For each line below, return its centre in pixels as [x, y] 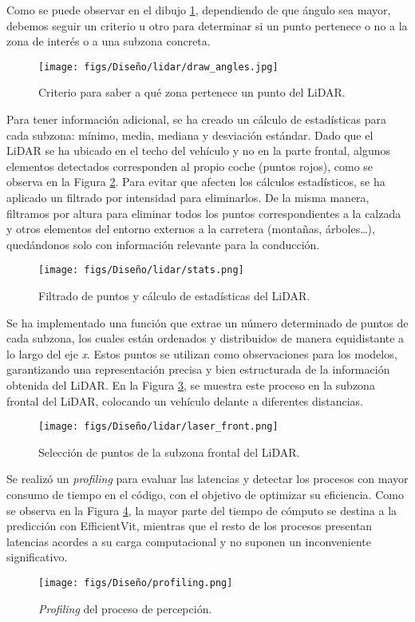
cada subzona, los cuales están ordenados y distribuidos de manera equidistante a [206, 338]
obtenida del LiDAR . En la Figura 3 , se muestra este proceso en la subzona [191, 385]
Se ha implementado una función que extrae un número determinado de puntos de [207, 322]
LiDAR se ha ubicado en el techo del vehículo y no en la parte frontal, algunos [199, 151]
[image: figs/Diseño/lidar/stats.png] [141, 270]
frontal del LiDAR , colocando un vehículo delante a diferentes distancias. [185, 400]
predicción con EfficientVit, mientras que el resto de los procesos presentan [190, 526]
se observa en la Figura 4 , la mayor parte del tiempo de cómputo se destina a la [202, 510]
